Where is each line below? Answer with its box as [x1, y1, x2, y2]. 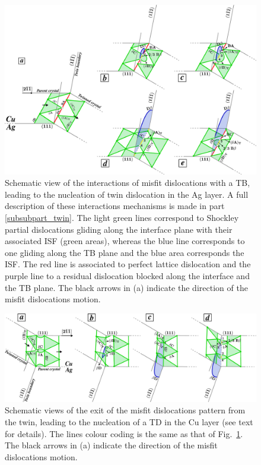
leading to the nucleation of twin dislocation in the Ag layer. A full [5, 188, 249, 200]
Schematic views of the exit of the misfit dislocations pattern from [5, 404, 246, 416]
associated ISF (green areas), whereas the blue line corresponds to [5, 235, 245, 247]
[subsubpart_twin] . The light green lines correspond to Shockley [5, 211, 239, 224]
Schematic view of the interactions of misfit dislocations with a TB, [5, 176, 250, 189]
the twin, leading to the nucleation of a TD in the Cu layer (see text [5, 416, 253, 428]
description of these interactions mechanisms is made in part [5, 200, 225, 212]
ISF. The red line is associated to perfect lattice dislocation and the [5, 258, 251, 270]
